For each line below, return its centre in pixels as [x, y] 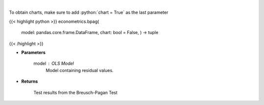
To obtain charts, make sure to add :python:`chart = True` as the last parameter [89, 13]
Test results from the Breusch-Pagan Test [76, 92]
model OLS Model [54, 64]
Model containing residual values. [80, 70]
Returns [30, 81]
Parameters [33, 52]
